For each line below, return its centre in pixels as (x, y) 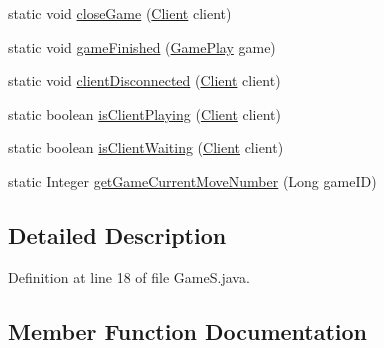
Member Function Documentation (188, 330)
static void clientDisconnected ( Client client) (144, 80)
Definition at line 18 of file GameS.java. (129, 276)
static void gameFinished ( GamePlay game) (142, 46)
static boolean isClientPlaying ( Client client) (145, 113)
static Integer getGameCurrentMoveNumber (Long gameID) (192, 180)
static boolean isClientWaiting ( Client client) (146, 147)
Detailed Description (117, 234)
